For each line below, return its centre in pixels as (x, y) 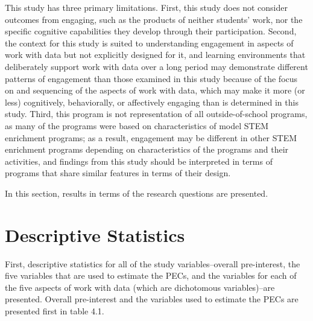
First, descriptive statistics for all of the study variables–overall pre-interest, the (153, 263)
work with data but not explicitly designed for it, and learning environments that (155, 55)
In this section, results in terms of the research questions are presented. (137, 193)
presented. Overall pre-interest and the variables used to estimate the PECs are (152, 299)
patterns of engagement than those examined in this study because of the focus (151, 78)
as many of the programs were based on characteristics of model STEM (137, 125)
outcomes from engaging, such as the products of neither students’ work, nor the (154, 19)
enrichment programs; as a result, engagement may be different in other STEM (151, 137)
